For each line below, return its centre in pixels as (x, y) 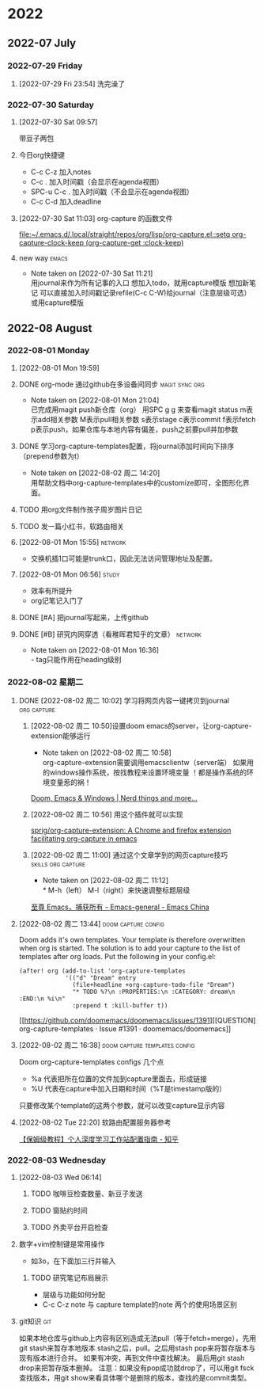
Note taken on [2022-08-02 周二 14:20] (95, 473)
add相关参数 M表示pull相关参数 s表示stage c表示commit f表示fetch (147, 419)
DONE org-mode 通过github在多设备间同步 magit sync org (111, 384)
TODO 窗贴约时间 (59, 1211)
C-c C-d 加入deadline (66, 202)
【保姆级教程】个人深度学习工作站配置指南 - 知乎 (99, 1139)
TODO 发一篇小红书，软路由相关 (71, 526)
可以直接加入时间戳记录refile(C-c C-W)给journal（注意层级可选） (145, 293)
